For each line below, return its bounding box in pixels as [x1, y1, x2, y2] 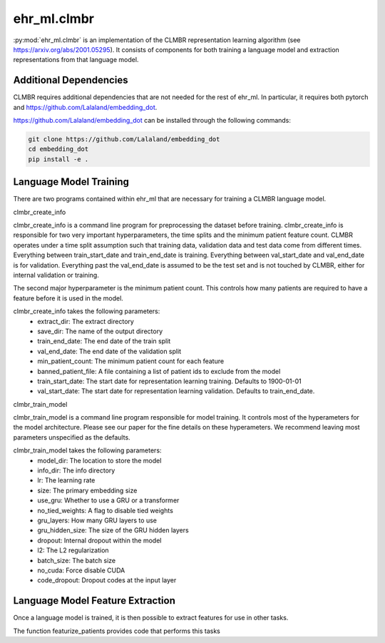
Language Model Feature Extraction [13, 594, 176, 607]
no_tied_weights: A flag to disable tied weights [37, 506, 174, 515]
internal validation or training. [13, 271, 99, 280]
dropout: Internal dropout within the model [37, 536, 162, 545]
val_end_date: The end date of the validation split [37, 347, 182, 355]
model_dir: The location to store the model [37, 456, 162, 465]
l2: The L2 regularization [37, 546, 110, 555]
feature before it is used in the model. [13, 293, 124, 303]
